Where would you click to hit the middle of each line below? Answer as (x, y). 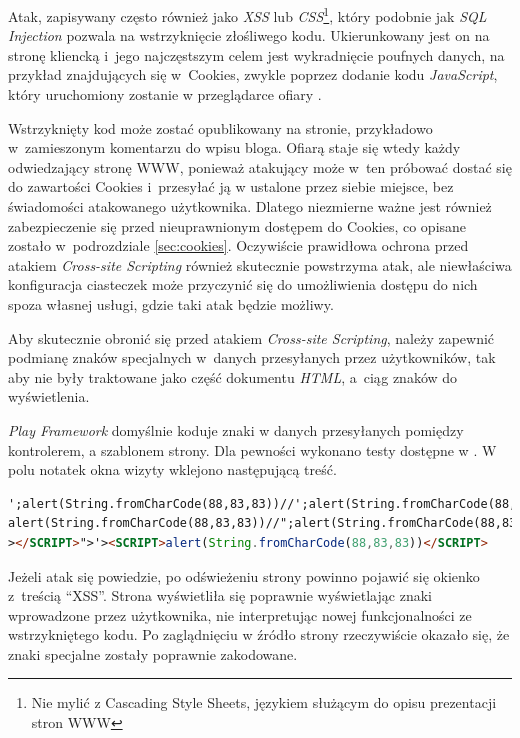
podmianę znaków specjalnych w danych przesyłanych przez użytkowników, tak (252, 357)
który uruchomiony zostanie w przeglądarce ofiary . (165, 94)
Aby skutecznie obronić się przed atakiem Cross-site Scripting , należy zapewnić (251, 337)
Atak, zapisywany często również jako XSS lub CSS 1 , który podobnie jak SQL (247, 14)
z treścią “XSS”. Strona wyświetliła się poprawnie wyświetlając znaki (220, 595)
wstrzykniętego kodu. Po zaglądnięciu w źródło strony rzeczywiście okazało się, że (259, 634)
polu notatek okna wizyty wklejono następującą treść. (172, 469)
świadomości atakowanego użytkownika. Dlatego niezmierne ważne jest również (250, 206)
